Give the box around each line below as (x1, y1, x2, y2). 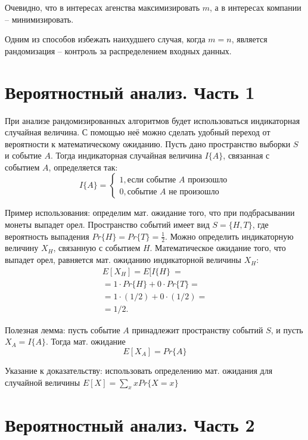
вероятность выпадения (5, 230, 89, 242)
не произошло (169, 187, 219, 196)
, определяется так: (48, 160, 118, 173)
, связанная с (223, 149, 270, 162)
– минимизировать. (5, 13, 74, 25)
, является (231, 33, 267, 45)
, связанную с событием (53, 241, 141, 254)
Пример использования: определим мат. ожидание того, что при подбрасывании (5, 206, 295, 219)
